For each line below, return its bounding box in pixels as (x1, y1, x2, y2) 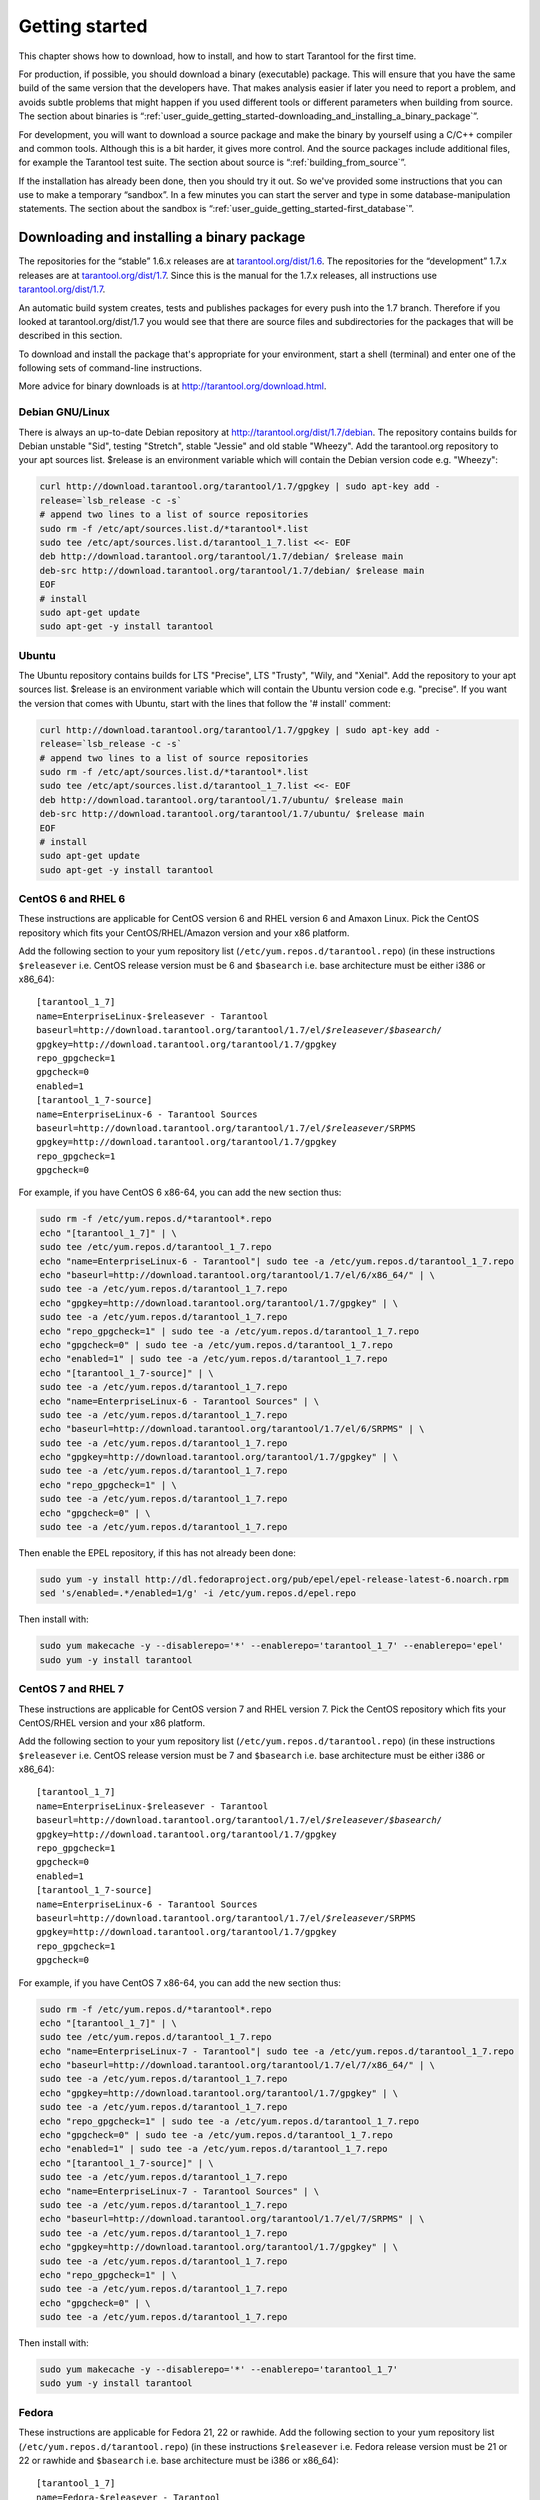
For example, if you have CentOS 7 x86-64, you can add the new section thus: (18, 1976, 342, 1989)
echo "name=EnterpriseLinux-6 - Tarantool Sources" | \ (39, 1395, 320, 1407)
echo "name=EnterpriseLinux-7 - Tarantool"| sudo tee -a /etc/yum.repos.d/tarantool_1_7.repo (39, 2045, 515, 2057)
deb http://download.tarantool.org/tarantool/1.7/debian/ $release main (39, 551, 404, 562)
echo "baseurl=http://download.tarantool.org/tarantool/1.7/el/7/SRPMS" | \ (39, 2213, 425, 2225)
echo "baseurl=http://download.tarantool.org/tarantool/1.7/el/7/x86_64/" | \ (39, 2060, 435, 2071)
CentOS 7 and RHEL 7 (18, 1682, 125, 1696)
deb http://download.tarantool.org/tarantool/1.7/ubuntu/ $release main (39, 794, 404, 805)
